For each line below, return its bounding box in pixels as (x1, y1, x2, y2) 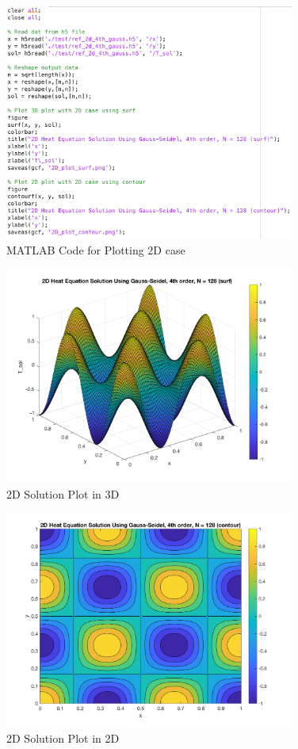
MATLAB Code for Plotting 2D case (6, 241, 185, 258)
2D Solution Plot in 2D (6, 730, 120, 746)
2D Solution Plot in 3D (6, 485, 120, 502)
